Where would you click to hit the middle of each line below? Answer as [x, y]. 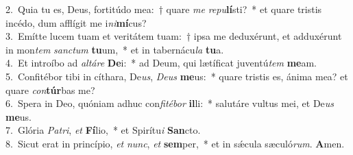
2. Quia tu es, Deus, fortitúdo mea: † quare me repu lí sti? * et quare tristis [164, 9]
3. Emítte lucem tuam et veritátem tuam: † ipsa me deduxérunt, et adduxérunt [174, 36]
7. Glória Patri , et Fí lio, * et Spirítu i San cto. [103, 130]
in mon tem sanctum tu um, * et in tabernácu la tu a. [115, 49]
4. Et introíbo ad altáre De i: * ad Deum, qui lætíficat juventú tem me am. [161, 63]
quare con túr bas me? [50, 90]
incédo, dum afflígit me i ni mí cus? [76, 22]
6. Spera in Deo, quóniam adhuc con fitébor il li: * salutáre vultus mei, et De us [170, 103]
